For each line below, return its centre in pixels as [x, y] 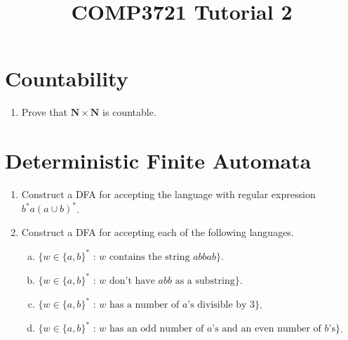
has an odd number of [156, 329]
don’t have [132, 281]
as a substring [205, 281]
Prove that [44, 112]
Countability [67, 78]
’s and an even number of [267, 329]
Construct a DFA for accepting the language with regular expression [168, 194]
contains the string [149, 257]
